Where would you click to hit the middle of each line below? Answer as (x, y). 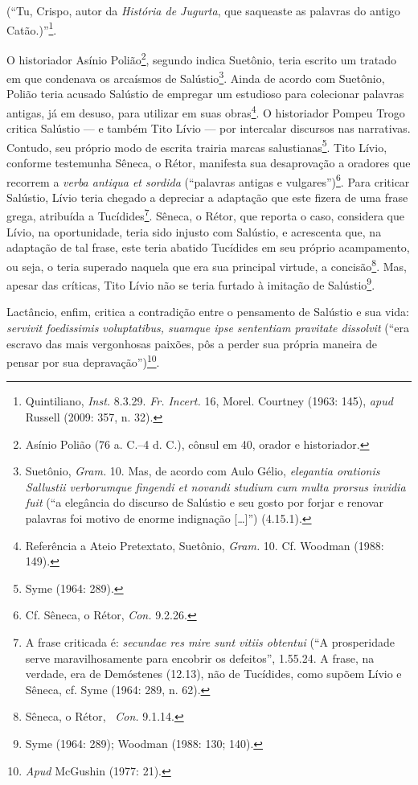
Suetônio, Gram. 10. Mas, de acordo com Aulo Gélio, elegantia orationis (203, 471)
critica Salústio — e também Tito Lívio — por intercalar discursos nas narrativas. (209, 128)
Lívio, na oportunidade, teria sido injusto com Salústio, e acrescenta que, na (194, 231)
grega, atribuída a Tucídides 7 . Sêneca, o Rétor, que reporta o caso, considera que (205, 215)
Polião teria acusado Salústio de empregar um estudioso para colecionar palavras (205, 94)
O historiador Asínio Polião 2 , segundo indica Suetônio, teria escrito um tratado (201, 58)
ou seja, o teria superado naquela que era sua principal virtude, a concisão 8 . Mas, (207, 265)
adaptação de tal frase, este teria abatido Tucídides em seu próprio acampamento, (208, 247)
